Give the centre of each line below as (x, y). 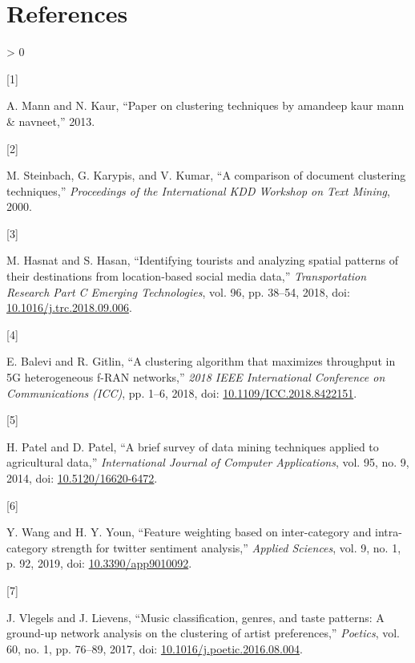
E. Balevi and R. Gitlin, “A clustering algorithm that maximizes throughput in (201, 361)
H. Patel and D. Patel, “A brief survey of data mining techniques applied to (193, 446)
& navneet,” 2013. (51, 121)
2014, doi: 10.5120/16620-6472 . (82, 478)
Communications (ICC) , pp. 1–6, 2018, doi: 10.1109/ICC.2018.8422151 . (182, 392)
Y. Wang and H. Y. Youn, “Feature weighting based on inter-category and (189, 532)
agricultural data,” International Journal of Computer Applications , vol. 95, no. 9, (208, 462)
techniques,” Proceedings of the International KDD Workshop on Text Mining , (198, 190)
